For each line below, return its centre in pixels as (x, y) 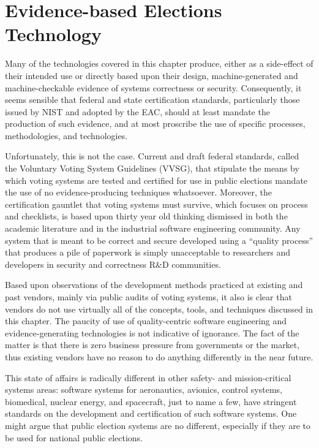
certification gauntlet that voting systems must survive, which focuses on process (156, 204)
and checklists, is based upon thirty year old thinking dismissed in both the (146, 216)
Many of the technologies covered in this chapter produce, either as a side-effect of (159, 63)
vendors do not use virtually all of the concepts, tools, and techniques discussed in (159, 309)
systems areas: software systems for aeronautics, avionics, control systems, (144, 389)
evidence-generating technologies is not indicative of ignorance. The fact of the (152, 332)
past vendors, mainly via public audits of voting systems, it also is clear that (148, 297)
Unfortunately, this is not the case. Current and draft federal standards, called (152, 156)
